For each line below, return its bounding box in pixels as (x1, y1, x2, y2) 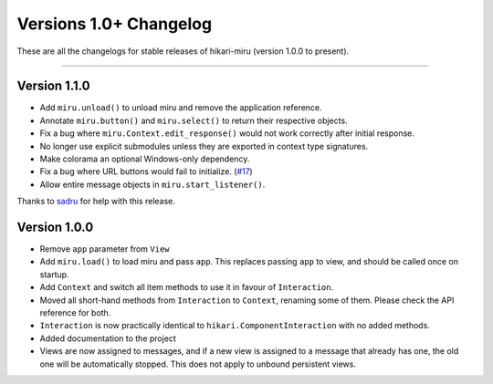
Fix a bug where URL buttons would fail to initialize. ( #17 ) (39, 166, 253, 177)
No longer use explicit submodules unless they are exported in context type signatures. (39, 140, 369, 151)
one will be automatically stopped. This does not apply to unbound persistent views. (39, 358, 356, 369)
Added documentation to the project (39, 333, 177, 344)
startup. (39, 269, 69, 280)
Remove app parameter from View (39, 244, 170, 254)
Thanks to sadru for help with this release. (16, 196, 175, 207)
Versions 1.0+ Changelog (16, 14, 213, 34)
